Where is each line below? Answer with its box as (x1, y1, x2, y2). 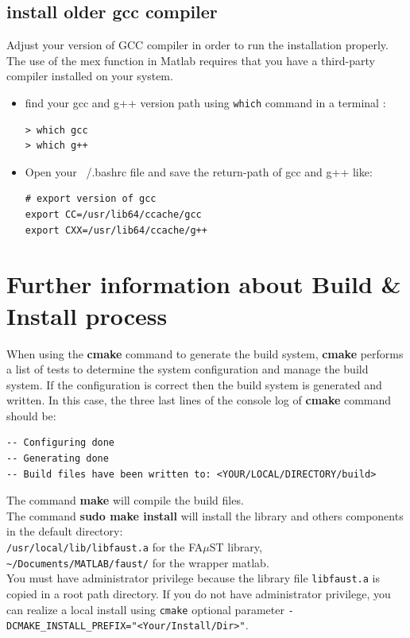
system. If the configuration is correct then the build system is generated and (6, 376, 382, 392)
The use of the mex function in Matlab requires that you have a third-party (6, 52, 375, 68)
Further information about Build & (6, 268, 401, 300)
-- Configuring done (6, 437, 115, 449)
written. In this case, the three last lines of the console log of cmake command (6, 392, 392, 408)
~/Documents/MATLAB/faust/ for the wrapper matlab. (6, 554, 269, 570)
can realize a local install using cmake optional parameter (6, 601, 284, 617)
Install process (6, 299, 168, 331)
